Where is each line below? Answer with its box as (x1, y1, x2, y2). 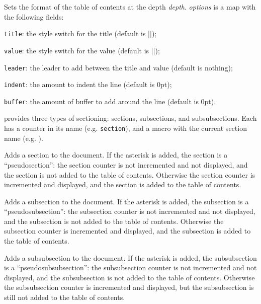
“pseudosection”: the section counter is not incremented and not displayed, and (4, 159, 248, 170)
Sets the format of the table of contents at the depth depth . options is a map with (4, 2, 256, 12)
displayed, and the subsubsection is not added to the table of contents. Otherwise (4, 272, 255, 282)
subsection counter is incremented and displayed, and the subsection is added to (4, 225, 251, 236)
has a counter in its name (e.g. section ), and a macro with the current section (4, 123, 247, 133)
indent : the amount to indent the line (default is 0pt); (4, 79, 172, 90)
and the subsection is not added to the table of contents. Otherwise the (4, 215, 224, 226)
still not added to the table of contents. (4, 292, 125, 302)
